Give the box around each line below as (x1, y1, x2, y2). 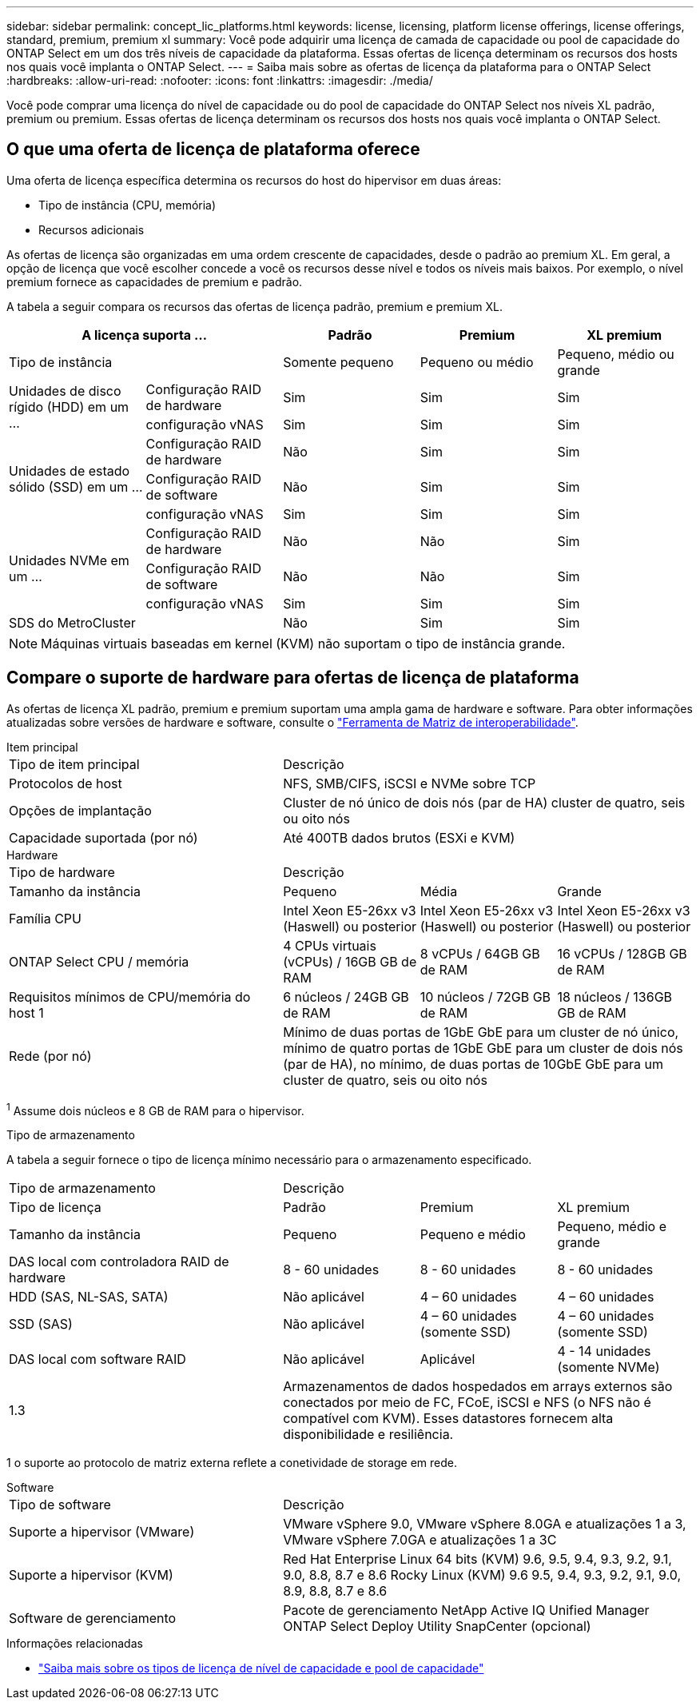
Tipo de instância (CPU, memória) (38, 197, 217, 212)
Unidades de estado (9, 462, 130, 479)
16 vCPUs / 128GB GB (557, 945, 687, 962)
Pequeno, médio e (557, 1218, 667, 1235)
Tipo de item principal (9, 755, 140, 772)
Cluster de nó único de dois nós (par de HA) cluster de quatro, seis (283, 794, 686, 811)
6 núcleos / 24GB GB (283, 988, 409, 1005)
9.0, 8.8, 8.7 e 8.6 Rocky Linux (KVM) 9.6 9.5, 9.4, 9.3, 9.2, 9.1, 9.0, (283, 1567, 682, 1584)
